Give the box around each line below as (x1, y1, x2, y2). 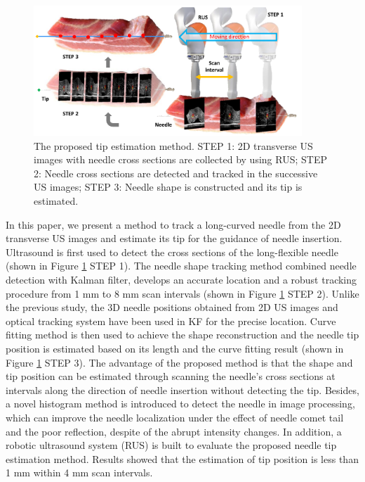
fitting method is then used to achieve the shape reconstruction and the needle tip (6, 327, 359, 342)
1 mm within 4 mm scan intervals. (6, 465, 153, 480)
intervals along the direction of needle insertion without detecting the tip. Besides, (6, 382, 359, 397)
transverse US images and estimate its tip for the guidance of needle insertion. (6, 231, 343, 246)
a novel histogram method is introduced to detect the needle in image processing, (6, 396, 355, 411)
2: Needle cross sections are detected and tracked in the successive (34, 165, 318, 180)
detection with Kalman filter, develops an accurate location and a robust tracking (6, 272, 357, 287)
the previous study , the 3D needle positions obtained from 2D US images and (6, 300, 338, 315)
